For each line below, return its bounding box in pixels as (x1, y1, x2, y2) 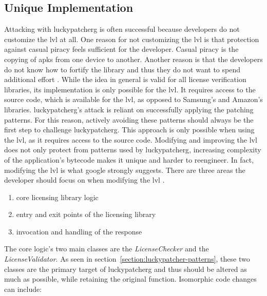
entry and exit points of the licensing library (16, 209, 156, 220)
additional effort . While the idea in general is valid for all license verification (4, 74, 246, 85)
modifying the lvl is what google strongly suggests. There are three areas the (4, 164, 245, 175)
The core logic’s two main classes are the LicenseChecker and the (4, 243, 209, 254)
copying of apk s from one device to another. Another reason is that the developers (4, 53, 263, 64)
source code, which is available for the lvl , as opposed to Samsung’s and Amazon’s (4, 94, 263, 105)
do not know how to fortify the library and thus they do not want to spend (4, 64, 240, 74)
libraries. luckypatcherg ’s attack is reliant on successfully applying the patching (4, 104, 254, 114)
